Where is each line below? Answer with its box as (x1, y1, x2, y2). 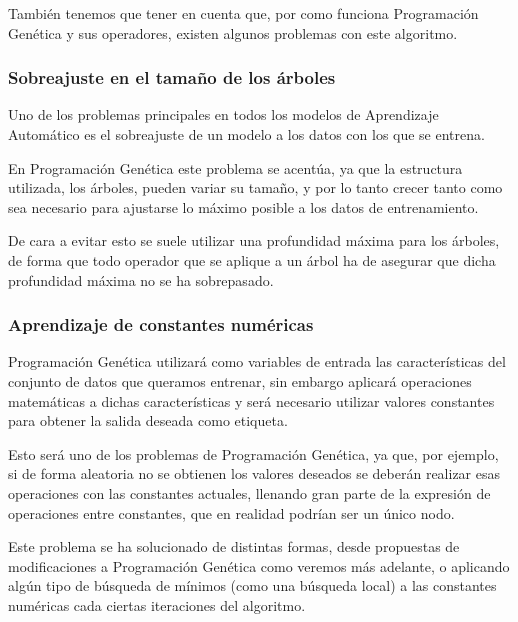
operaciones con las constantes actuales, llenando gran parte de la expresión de (8, 482, 491, 503)
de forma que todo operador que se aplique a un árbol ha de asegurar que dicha (8, 249, 496, 270)
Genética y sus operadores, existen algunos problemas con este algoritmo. (8, 22, 458, 43)
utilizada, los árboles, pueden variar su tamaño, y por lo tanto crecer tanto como (8, 177, 503, 198)
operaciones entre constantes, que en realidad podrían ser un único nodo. (8, 502, 455, 523)
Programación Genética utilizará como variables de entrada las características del (8, 351, 506, 372)
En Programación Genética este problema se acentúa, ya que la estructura (8, 157, 463, 178)
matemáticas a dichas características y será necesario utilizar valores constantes (8, 390, 495, 411)
